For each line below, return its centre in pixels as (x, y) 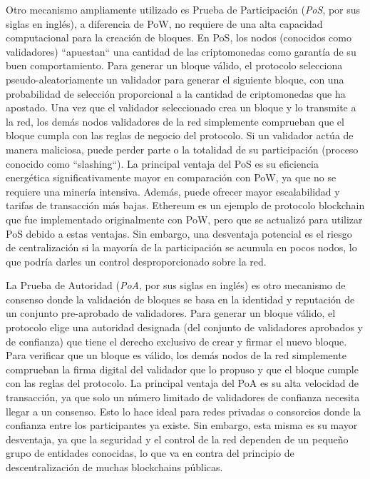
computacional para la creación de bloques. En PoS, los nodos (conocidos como (179, 37)
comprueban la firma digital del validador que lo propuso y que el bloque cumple (182, 369)
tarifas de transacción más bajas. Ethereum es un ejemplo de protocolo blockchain (185, 205)
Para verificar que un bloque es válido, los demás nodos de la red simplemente (176, 355)
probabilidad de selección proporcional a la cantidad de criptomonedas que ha (176, 93)
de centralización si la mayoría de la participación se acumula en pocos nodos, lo (181, 247)
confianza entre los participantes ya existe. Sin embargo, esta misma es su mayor (182, 425)
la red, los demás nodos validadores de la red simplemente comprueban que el (175, 121)
